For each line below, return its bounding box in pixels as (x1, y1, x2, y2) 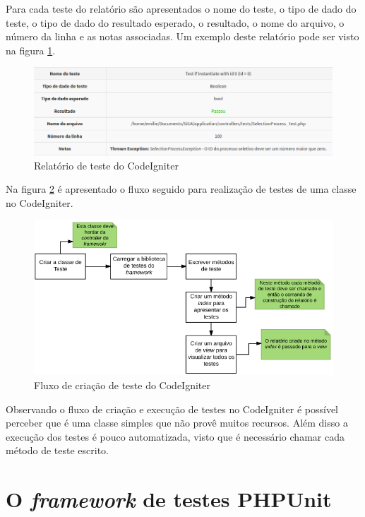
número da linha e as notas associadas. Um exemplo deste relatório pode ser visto (6, 29, 359, 44)
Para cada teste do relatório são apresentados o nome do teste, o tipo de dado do (6, 1, 357, 16)
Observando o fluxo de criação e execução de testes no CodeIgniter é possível (6, 401, 338, 416)
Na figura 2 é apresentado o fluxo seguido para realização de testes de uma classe (6, 182, 357, 196)
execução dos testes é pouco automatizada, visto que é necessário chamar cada (6, 429, 345, 444)
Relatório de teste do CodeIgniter (34, 158, 179, 172)
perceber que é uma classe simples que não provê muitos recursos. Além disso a (6, 415, 348, 430)
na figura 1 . (6, 42, 56, 57)
